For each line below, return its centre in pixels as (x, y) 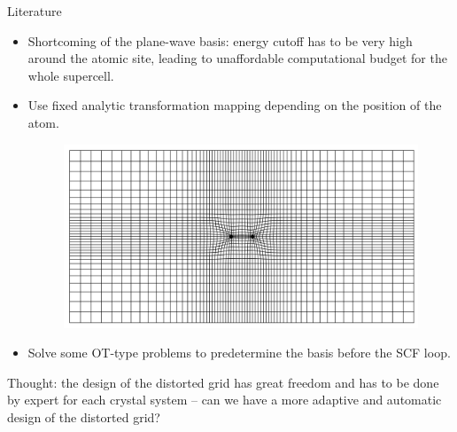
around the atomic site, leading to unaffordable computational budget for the (237, 58)
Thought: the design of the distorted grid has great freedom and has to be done (223, 382)
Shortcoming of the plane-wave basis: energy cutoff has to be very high (220, 40)
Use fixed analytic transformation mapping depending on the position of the (235, 105)
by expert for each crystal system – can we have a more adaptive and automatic (225, 400)
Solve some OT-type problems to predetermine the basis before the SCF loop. (239, 353)
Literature (35, 11)
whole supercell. (71, 75)
